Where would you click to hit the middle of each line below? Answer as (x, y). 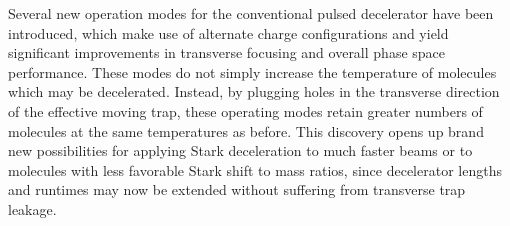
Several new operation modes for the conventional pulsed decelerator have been (251, 13)
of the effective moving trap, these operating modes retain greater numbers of (245, 110)
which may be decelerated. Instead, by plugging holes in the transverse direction (254, 91)
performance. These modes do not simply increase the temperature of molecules (252, 71)
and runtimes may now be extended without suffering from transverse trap (237, 189)
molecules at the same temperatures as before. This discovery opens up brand (246, 130)
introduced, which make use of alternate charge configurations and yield (228, 32)
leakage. (32, 208)
